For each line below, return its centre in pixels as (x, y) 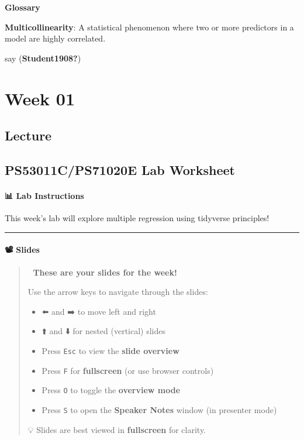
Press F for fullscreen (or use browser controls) (128, 370)
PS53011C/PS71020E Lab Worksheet (120, 169)
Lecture (28, 135)
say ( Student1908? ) (43, 58)
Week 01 (40, 98)
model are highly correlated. (55, 38)
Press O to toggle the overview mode (111, 390)
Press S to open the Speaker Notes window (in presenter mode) (159, 409)
